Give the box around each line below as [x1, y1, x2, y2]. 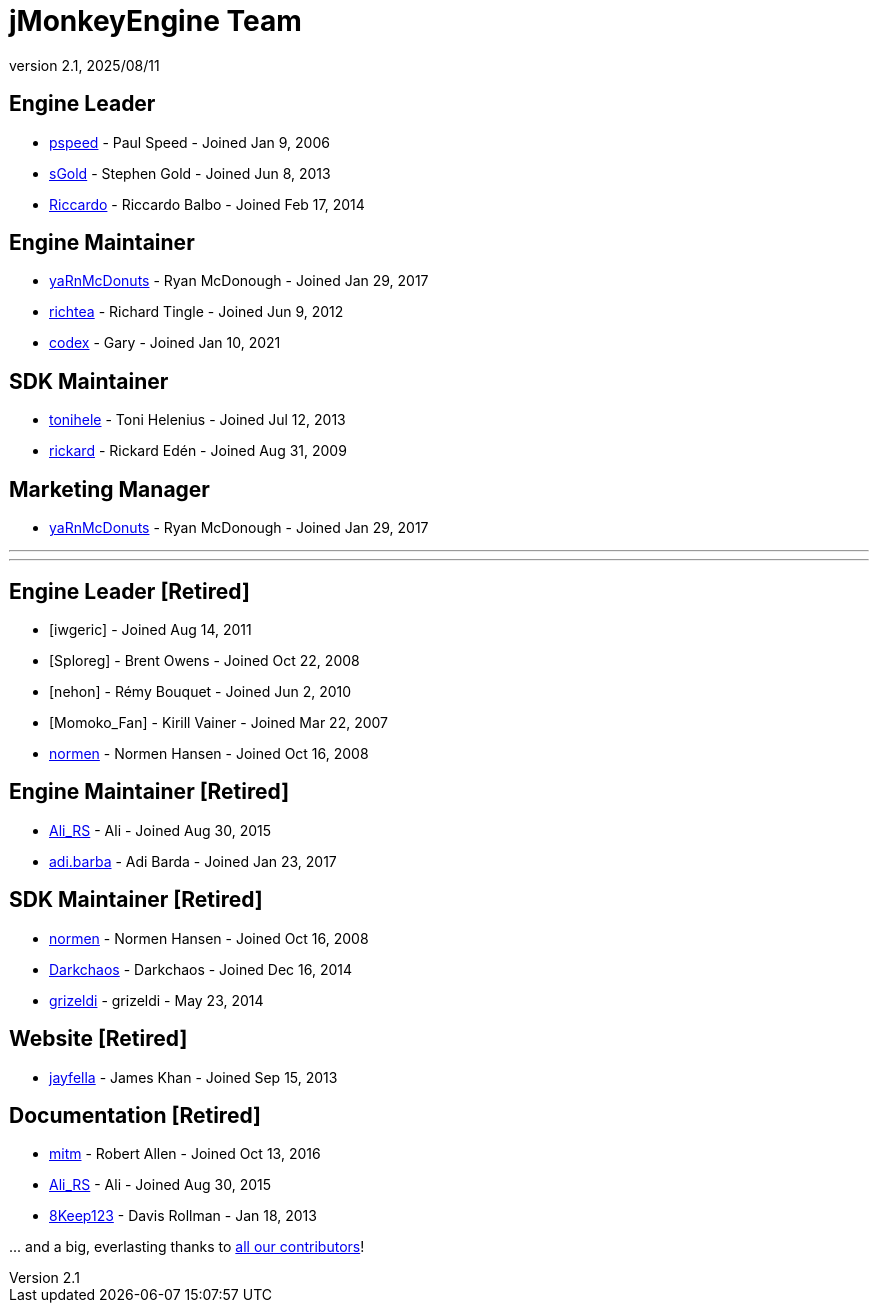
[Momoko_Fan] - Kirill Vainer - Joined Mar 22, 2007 [49, 713, 388, 731]
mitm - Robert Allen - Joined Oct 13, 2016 [49, 1145, 321, 1163]
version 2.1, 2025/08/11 [9, 56, 160, 74]
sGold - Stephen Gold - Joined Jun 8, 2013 [49, 164, 331, 182]
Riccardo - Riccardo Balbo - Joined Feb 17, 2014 [49, 195, 365, 213]
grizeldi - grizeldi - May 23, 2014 [49, 991, 264, 1009]
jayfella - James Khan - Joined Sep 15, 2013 [49, 1068, 338, 1086]
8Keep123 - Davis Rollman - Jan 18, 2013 [49, 1207, 317, 1225]
